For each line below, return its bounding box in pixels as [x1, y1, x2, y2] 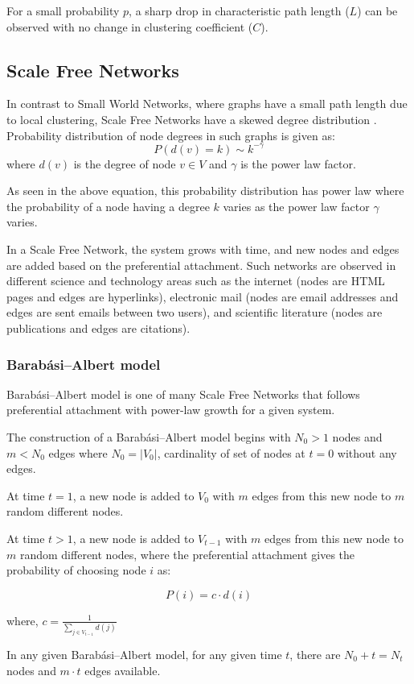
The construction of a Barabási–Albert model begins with [6, 429, 291, 446]
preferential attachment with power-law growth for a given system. [6, 401, 335, 418]
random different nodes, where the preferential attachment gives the [19, 545, 355, 562]
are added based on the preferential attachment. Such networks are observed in [6, 256, 396, 273]
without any [337, 444, 397, 461]
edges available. [84, 661, 161, 678]
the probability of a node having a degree [6, 197, 210, 214]
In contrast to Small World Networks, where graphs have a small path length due [6, 95, 408, 112]
